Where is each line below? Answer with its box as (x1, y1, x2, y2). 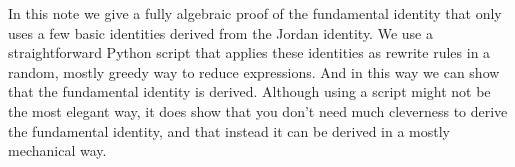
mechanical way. (8, 140, 107, 161)
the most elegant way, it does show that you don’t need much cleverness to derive (8, 100, 508, 121)
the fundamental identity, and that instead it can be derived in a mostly (8, 120, 451, 141)
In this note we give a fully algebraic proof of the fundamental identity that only (8, 3, 502, 23)
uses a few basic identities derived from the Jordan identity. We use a (8, 22, 433, 43)
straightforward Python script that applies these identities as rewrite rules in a (8, 42, 491, 63)
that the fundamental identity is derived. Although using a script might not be (8, 81, 491, 102)
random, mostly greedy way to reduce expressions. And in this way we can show (8, 61, 500, 82)
